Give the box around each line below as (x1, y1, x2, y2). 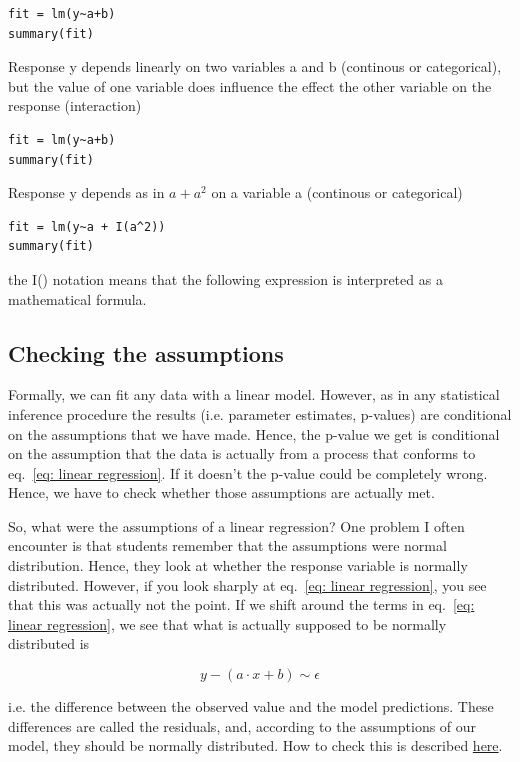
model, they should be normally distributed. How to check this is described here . (8, 735, 503, 756)
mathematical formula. (8, 288, 147, 309)
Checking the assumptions (8, 337, 284, 368)
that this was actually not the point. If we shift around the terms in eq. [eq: (8, 594, 475, 615)
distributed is (8, 633, 90, 654)
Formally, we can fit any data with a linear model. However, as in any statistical (8, 384, 500, 405)
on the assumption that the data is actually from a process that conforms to (8, 443, 476, 464)
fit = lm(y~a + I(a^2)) (8, 219, 166, 234)
